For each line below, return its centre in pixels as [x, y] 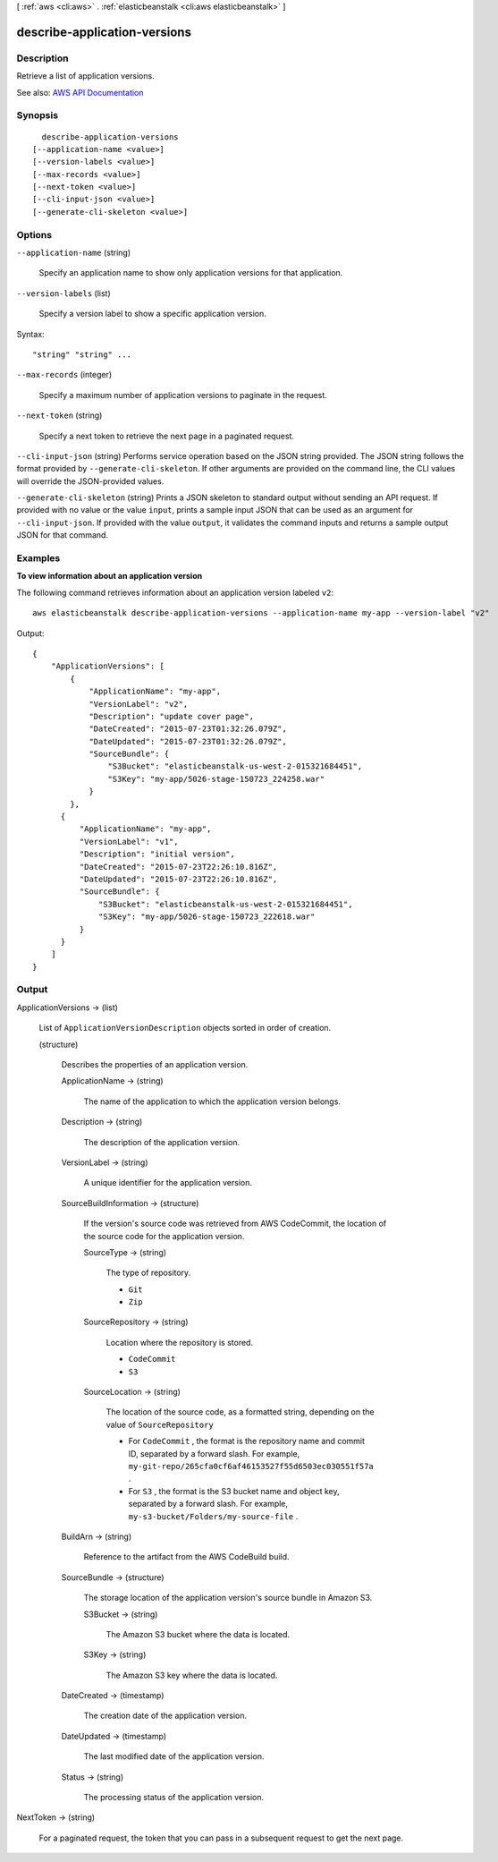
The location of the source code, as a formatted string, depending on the [240, 1412]
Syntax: [30, 334]
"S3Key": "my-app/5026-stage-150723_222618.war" [207, 917]
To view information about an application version [110, 576]
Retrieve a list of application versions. [86, 76]
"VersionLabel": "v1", [129, 842]
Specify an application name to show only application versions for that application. [191, 273]
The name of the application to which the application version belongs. [212, 1101]
